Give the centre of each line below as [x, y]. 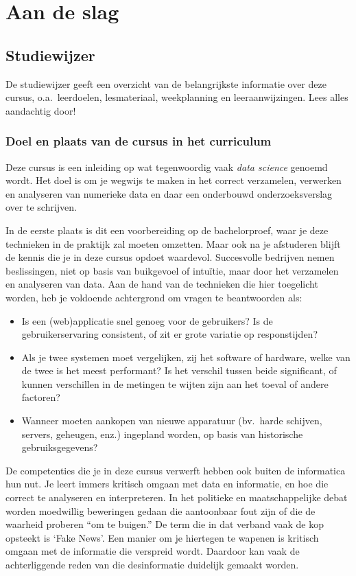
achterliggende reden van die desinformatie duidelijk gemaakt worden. [152, 565]
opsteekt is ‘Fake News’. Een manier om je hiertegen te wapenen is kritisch [162, 537]
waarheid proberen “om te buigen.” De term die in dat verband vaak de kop [165, 524]
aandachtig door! [41, 110]
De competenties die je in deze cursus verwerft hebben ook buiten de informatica [176, 470]
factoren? [41, 397]
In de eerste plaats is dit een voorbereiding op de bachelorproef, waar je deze [167, 230]
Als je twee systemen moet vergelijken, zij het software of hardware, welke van [186, 357]
